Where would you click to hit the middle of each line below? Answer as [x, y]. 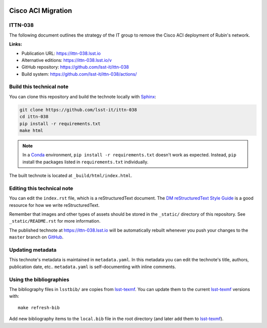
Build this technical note [39, 87]
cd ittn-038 [34, 117]
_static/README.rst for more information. [55, 221]
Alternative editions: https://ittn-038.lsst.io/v [67, 60]
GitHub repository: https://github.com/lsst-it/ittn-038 [75, 67]
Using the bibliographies [39, 280]
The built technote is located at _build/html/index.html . [71, 176]
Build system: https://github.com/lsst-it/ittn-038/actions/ [79, 74]
